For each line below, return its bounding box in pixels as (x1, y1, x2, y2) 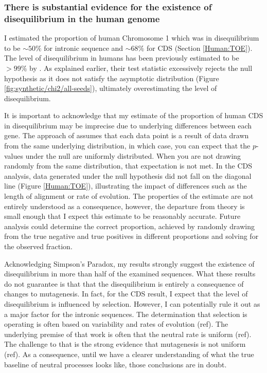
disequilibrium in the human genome (4, 12, 160, 25)
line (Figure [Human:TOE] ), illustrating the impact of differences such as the (4, 180, 247, 191)
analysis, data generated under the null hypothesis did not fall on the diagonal (4, 170, 252, 181)
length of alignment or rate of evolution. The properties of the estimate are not (4, 191, 254, 201)
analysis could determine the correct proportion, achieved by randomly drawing (4, 220, 255, 231)
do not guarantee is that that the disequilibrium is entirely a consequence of (4, 278, 244, 289)
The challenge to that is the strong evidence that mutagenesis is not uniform (4, 339, 246, 349)
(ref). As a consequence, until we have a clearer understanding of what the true (4, 348, 254, 359)
